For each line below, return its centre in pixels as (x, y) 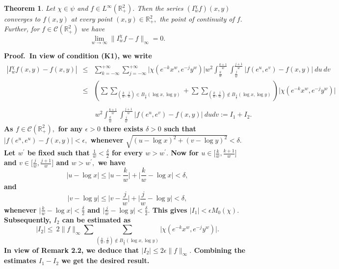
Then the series (160, 8)
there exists (123, 128)
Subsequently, (28, 219)
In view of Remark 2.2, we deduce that (71, 250)
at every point (92, 19)
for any (70, 128)
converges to (22, 19)
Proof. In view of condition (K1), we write (78, 56)
